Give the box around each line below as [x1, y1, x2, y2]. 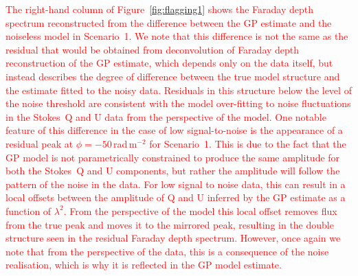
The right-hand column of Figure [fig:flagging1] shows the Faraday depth [5, 2, 313, 16]
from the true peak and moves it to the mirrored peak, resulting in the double [5, 217, 334, 231]
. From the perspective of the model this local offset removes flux [63, 203, 337, 218]
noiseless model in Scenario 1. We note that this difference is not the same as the [5, 29, 348, 43]
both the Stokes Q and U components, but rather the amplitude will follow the [5, 163, 340, 178]
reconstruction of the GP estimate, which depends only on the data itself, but [5, 56, 333, 70]
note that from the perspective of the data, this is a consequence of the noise [5, 244, 329, 258]
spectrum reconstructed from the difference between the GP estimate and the [5, 15, 332, 30]
